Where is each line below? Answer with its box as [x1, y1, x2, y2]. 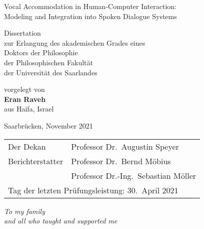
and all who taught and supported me [4, 215, 117, 226]
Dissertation [4, 28, 41, 38]
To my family [4, 205, 45, 216]
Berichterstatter [8, 155, 63, 167]
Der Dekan [8, 140, 46, 152]
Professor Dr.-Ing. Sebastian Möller [71, 169, 196, 181]
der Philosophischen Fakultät [4, 57, 93, 67]
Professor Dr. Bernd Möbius [71, 155, 171, 167]
